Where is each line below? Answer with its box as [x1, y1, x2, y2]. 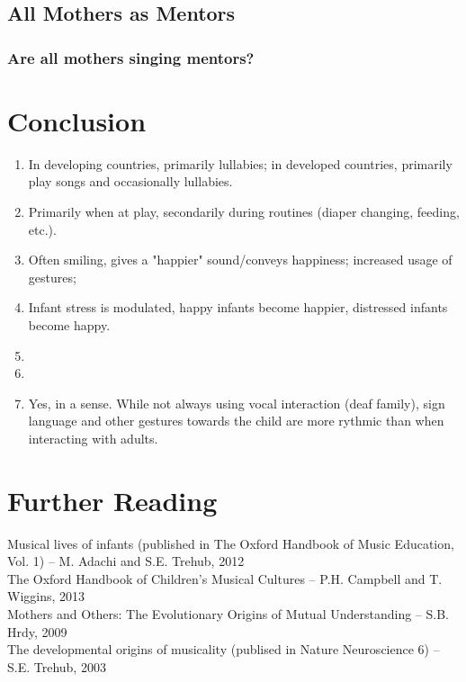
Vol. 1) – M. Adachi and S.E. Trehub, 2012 [7, 552, 245, 570]
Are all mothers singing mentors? [7, 46, 255, 68]
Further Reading [7, 481, 218, 518]
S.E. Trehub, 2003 [7, 657, 106, 676]
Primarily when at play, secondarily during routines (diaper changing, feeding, [28, 202, 460, 220]
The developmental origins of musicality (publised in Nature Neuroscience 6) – [7, 640, 440, 659]
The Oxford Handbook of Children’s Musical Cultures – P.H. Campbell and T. [7, 569, 443, 588]
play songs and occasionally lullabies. [28, 172, 233, 191]
